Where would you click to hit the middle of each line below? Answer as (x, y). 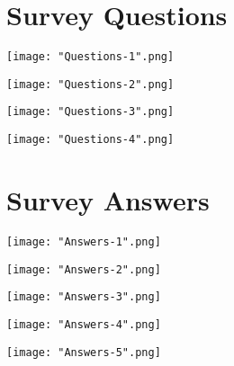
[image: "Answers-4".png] (84, 324)
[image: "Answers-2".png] (84, 269)
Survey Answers (108, 199)
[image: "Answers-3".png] (84, 297)
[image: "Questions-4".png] (90, 140)
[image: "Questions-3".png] (90, 112)
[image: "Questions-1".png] (90, 57)
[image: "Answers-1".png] (84, 241)
